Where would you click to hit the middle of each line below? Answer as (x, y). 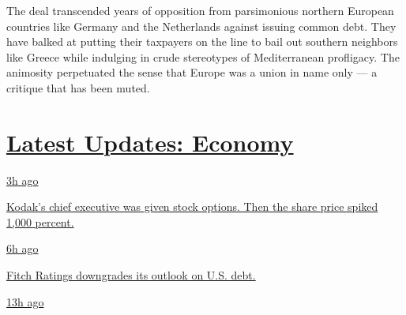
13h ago (25, 301)
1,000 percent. (40, 221)
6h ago (23, 248)
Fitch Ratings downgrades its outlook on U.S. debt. (131, 275)
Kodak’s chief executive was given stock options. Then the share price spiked (192, 206)
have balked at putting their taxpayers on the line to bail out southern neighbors (202, 41)
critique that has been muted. (78, 87)
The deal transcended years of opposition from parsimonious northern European (200, 10)
